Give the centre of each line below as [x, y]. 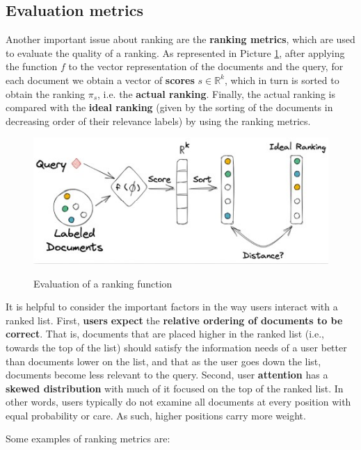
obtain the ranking [46, 93]
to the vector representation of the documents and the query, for [206, 66]
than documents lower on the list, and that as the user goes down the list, [163, 361]
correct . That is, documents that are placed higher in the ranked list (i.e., [165, 334]
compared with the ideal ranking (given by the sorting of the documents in [169, 107]
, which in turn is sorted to [282, 80]
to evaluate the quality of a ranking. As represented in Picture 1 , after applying [175, 52]
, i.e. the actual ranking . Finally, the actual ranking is [216, 93]
